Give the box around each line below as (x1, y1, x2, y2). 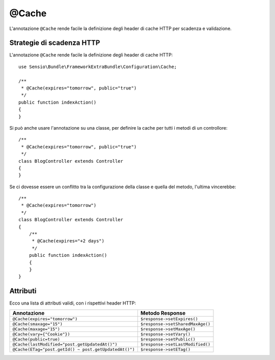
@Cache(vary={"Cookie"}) (12, 331, 70, 337)
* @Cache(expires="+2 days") (32, 238, 104, 244)
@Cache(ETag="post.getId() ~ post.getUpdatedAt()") (12, 346, 135, 352)
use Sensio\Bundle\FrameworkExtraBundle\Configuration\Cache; (18, 64, 177, 70)
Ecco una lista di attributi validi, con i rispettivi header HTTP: (9, 300, 136, 306)
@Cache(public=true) (12, 336, 61, 342)
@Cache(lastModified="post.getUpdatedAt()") (12, 341, 118, 347)
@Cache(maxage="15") (12, 326, 61, 332)
